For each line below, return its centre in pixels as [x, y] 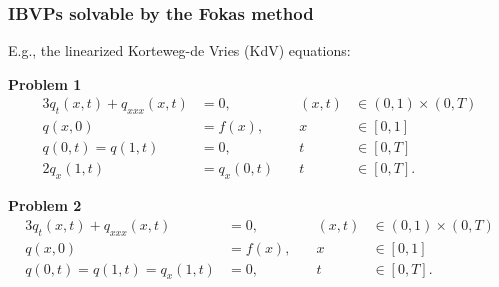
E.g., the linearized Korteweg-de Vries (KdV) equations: [179, 50]
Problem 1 [45, 83]
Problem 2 [45, 205]
